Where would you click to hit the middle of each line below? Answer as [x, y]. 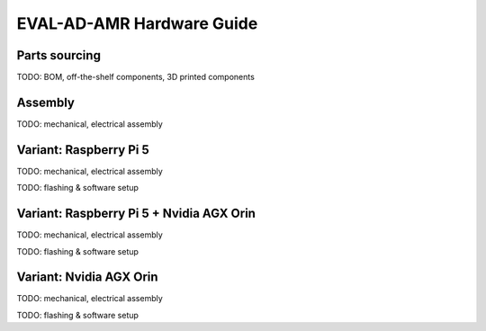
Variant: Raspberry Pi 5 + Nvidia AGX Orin [136, 214]
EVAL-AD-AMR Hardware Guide [137, 23]
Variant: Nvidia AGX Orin [87, 277]
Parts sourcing [58, 55]
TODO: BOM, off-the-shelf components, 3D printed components [136, 77]
